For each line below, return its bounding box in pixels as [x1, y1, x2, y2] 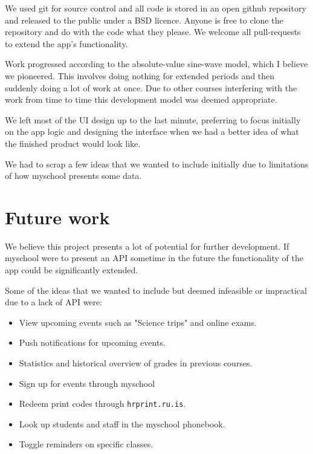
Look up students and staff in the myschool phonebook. [19, 417, 225, 430]
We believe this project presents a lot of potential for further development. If [5, 239, 289, 252]
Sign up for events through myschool [19, 377, 155, 389]
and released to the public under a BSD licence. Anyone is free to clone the [5, 13, 283, 26]
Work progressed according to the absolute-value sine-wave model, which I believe [5, 57, 308, 70]
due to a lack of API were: [5, 296, 103, 308]
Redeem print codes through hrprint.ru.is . [19, 397, 186, 410]
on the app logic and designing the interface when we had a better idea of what [5, 125, 299, 138]
